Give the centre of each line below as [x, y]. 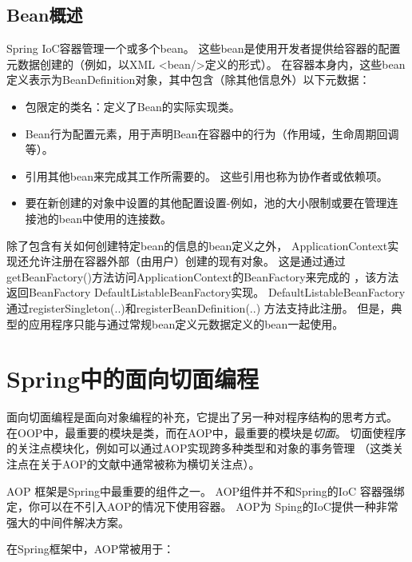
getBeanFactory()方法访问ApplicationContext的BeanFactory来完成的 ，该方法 [203, 276]
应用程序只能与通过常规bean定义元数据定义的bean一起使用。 [186, 323]
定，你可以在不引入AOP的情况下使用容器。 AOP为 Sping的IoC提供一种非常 [202, 506]
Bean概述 [45, 15]
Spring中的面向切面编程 [133, 379]
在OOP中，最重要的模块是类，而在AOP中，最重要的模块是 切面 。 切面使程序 [206, 432]
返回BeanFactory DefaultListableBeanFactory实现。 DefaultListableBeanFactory [206, 292]
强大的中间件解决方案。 [68, 522]
